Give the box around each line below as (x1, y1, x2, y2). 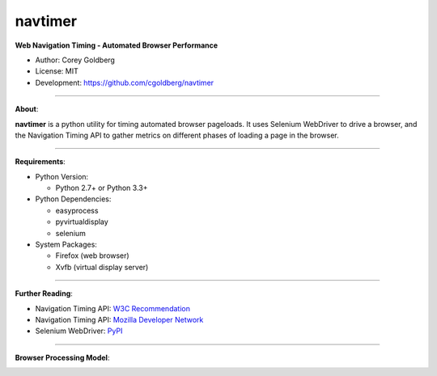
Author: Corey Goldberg (35, 55, 115, 65)
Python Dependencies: (35, 194, 112, 204)
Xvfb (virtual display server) (55, 262, 149, 272)
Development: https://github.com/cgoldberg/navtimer (35, 78, 214, 87)
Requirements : (15, 157, 66, 167)
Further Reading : (15, 289, 73, 298)
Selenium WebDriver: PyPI (35, 326, 123, 336)
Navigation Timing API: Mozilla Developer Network (35, 315, 204, 324)
